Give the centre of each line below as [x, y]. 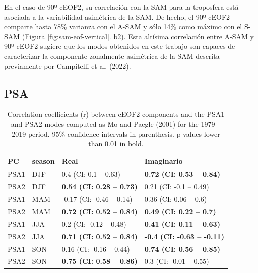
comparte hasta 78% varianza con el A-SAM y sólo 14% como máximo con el [123, 26]
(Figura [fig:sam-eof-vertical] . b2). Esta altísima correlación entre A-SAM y [138, 36]
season [43, 161]
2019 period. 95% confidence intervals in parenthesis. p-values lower [116, 133]
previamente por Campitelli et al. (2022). [68, 66]
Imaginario [164, 161]
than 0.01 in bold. [116, 144]
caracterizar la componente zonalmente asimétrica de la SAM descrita [112, 56]
